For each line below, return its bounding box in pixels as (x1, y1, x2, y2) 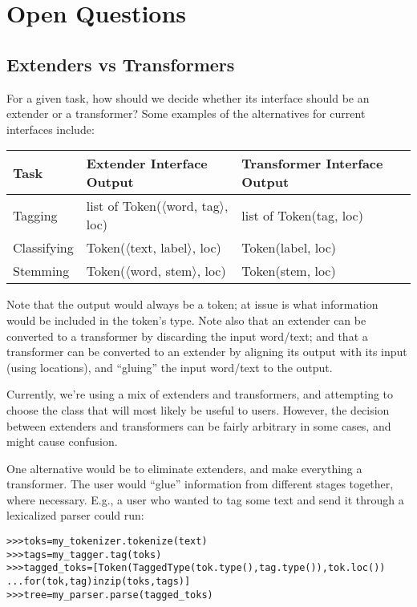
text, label (130, 238, 188, 257)
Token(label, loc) (241, 238, 337, 257)
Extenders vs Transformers (6, 51, 235, 76)
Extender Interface (86, 154, 208, 173)
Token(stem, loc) (241, 261, 336, 281)
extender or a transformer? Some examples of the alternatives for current (6, 105, 366, 122)
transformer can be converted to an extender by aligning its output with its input (6, 343, 407, 360)
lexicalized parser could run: (6, 507, 144, 524)
